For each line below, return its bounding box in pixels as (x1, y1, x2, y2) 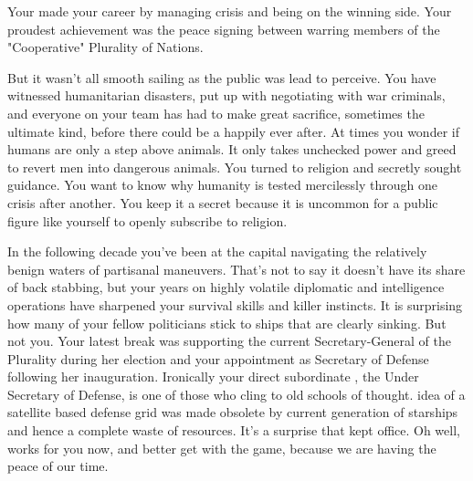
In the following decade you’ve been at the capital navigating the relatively (7, 242, 427, 261)
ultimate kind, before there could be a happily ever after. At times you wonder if (7, 121, 459, 141)
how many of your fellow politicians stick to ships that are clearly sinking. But (7, 313, 447, 332)
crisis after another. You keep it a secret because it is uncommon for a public (7, 193, 438, 212)
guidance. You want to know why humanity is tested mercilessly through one (7, 175, 437, 194)
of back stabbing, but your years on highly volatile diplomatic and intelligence (7, 277, 445, 297)
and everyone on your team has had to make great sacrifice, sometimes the (7, 103, 425, 122)
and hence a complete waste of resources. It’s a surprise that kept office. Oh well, (7, 421, 460, 440)
